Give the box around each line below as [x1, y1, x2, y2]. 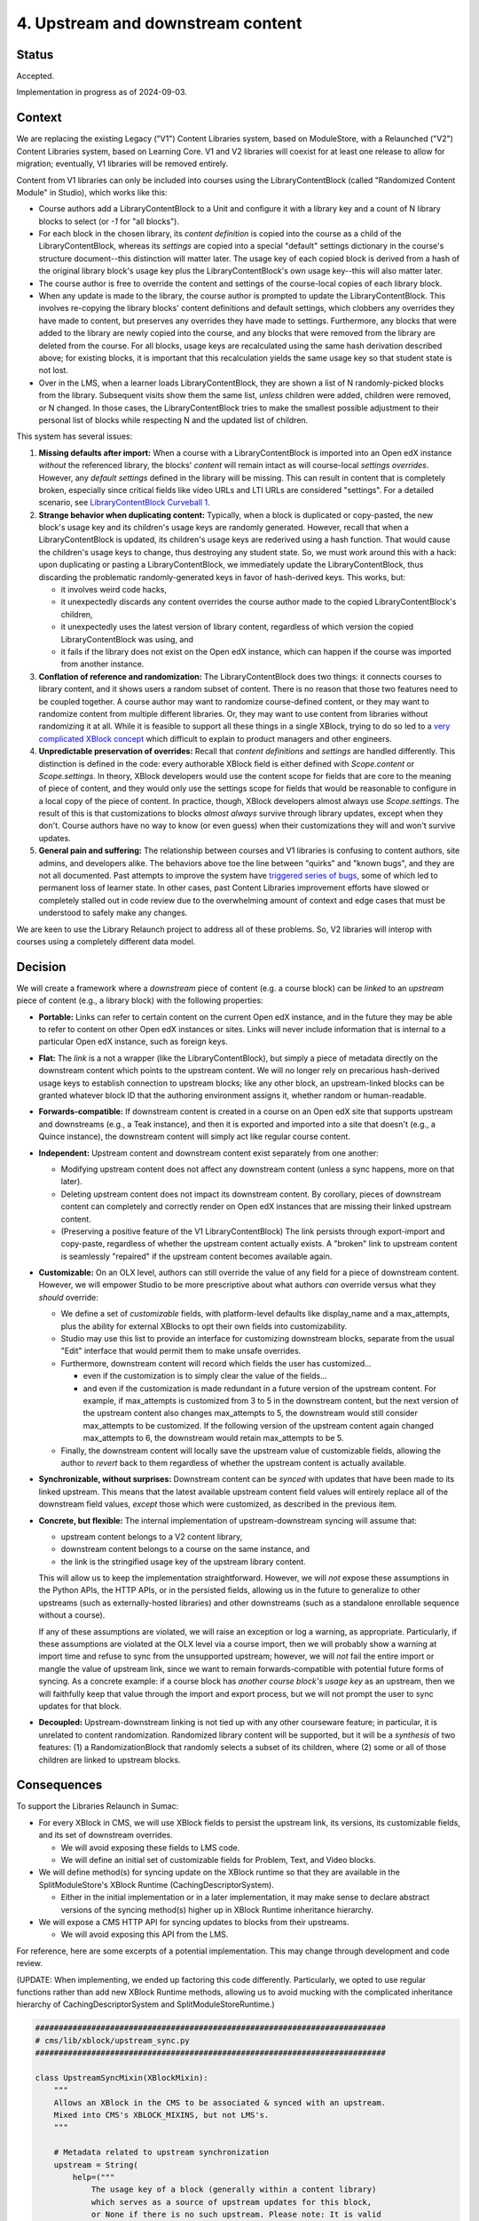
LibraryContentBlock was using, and [60, 633, 194, 644]
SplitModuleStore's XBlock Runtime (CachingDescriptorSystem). [38, 1879, 274, 1890]
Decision [16, 959, 67, 975]
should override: [38, 1292, 99, 1302]
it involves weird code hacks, [60, 585, 168, 595]
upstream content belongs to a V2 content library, [60, 1531, 243, 1541]
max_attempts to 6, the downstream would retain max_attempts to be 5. [82, 1433, 344, 1444]
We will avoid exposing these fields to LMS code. [60, 1842, 240, 1852]
